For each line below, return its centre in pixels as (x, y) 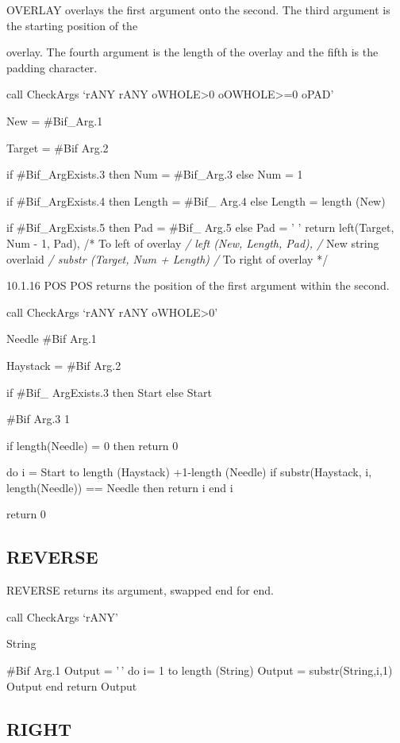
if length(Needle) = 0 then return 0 (92, 445)
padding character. (52, 67)
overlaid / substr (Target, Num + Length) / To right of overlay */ (167, 258)
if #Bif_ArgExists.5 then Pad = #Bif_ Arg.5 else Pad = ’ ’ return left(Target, (200, 227)
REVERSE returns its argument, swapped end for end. (140, 590)
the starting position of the (72, 25)
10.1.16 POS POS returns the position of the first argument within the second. (198, 285)
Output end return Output (72, 685)
